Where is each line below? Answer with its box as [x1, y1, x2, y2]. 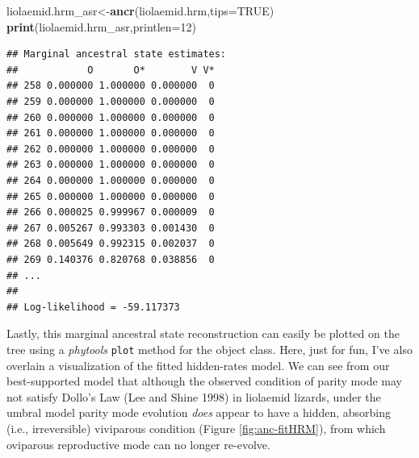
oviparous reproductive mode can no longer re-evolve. [6, 435, 270, 452]
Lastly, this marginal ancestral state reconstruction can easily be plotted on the [6, 325, 400, 342]
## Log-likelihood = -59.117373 [6, 301, 180, 313]
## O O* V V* [6, 64, 215, 76]
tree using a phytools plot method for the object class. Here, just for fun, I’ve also [6, 340, 413, 357]
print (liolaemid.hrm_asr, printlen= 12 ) [6, 18, 196, 35]
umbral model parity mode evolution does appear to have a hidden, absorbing [6, 404, 391, 421]
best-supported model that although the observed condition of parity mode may [6, 373, 402, 389]
